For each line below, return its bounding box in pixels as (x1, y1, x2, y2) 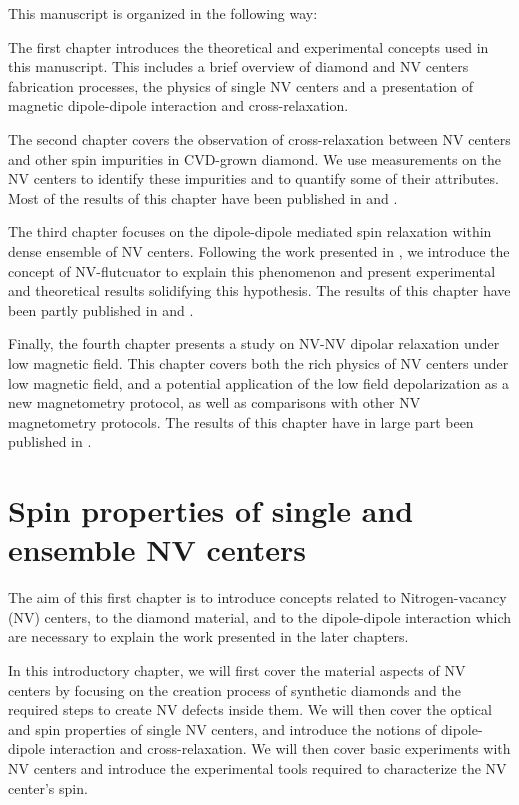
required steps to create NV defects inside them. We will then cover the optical (8, 699, 492, 720)
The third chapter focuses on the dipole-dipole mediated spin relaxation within (8, 221, 492, 242)
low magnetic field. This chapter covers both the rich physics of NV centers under (8, 352, 509, 373)
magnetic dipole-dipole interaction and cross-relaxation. (8, 95, 349, 116)
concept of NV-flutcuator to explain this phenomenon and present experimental (8, 260, 496, 281)
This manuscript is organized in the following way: (8, 3, 318, 23)
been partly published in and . (8, 299, 194, 320)
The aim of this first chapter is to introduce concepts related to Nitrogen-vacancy (8, 587, 507, 608)
